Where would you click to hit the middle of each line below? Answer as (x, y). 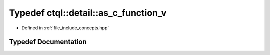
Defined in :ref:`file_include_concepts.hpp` (65, 28)
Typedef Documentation (48, 42)
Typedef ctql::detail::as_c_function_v (88, 13)
